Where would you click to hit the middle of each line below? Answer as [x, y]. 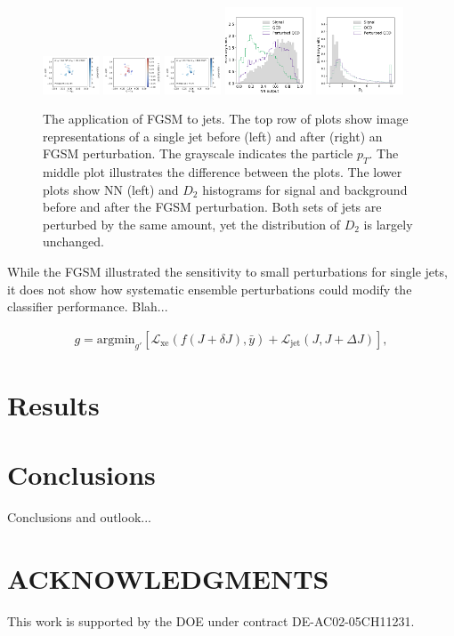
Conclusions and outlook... [79, 517]
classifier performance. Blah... [88, 306]
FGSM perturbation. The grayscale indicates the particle [198, 153]
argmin [116, 339]
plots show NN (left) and [111, 189]
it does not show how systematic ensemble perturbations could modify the [210, 289]
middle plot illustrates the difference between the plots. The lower [223, 172]
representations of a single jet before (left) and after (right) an [213, 136]
